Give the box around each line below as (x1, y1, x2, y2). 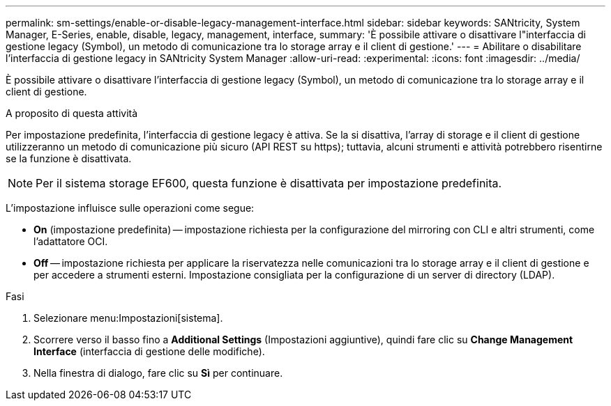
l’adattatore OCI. (33, 235, 108, 247)
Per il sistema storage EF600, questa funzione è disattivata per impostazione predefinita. (36, 176, 502, 190)
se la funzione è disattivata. (6, 153, 132, 164)
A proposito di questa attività (6, 107, 138, 119)
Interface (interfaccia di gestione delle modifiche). (33, 345, 265, 357)
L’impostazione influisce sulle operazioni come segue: (6, 202, 255, 214)
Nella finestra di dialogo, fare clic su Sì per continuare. (33, 367, 283, 379)
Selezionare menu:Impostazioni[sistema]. (33, 312, 223, 324)
